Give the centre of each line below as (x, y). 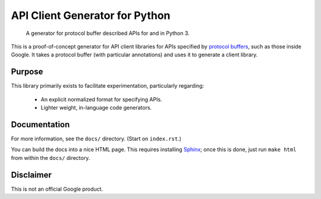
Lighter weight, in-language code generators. (96, 108)
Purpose (27, 72)
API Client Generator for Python (91, 15)
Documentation (40, 124)
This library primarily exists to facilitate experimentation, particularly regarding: (108, 86)
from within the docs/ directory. (51, 158)
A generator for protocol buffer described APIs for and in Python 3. (108, 33)
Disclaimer (31, 175)
